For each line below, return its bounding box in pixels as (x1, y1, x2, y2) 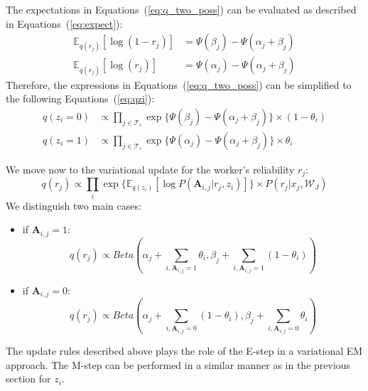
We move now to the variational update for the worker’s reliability (6, 161, 295, 176)
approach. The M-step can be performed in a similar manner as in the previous (6, 357, 351, 372)
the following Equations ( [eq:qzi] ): (6, 91, 155, 106)
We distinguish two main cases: (6, 198, 141, 213)
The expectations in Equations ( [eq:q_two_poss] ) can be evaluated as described (6, 2, 357, 16)
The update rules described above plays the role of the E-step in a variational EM (6, 343, 363, 358)
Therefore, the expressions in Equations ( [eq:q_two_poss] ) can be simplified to (6, 77, 352, 92)
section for (6, 371, 51, 386)
